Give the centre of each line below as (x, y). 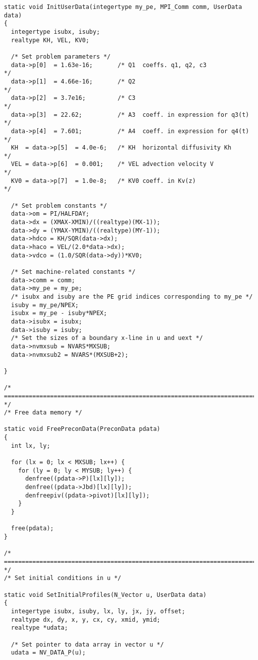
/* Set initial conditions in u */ (63, 578)
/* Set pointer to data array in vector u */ (88, 644)
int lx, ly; (31, 446)
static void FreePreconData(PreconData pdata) (82, 429)
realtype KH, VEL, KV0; (50, 40)
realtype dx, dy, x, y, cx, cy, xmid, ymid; (86, 619)
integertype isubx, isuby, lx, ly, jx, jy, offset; (98, 611)
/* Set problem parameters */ (61, 56)
